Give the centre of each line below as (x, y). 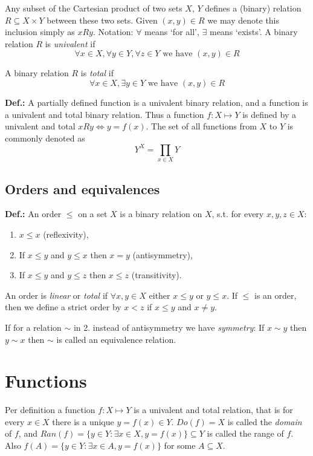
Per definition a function (50, 410)
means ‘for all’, (172, 32)
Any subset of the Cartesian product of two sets (94, 8)
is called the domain (265, 421)
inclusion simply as (40, 32)
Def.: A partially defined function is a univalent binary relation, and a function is (156, 102)
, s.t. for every (238, 214)
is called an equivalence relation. (116, 339)
